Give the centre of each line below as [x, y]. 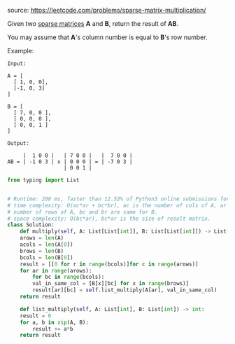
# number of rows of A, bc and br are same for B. [83, 212]
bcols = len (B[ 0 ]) [47, 257]
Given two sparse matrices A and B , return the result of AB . [93, 23]
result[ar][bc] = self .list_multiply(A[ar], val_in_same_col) [125, 290]
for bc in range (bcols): [69, 277]
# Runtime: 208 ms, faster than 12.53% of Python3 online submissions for [119, 199]
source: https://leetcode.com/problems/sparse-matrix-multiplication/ [107, 10]
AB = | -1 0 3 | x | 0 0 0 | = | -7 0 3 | [70, 162]
